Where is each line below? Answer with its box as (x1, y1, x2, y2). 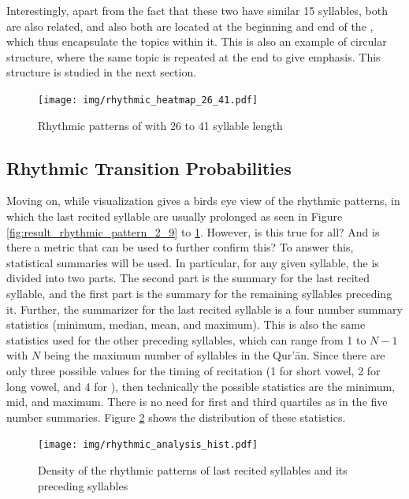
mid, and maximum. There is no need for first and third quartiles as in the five (6, 393, 388, 410)
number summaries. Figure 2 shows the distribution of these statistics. (6, 408, 346, 425)
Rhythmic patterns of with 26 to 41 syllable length (38, 117, 283, 133)
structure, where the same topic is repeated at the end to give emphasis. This (6, 48, 381, 65)
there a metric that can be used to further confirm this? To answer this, (6, 239, 354, 255)
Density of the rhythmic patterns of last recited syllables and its (38, 461, 348, 478)
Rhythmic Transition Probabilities (6, 155, 292, 180)
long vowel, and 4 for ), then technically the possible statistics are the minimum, (6, 378, 396, 394)
